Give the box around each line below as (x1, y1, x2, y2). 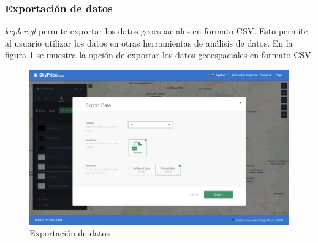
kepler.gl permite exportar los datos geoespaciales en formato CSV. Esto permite (5, 24, 308, 37)
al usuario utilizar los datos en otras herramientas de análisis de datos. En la (5, 36, 293, 49)
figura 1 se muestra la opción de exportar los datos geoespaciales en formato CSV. (5, 48, 314, 61)
